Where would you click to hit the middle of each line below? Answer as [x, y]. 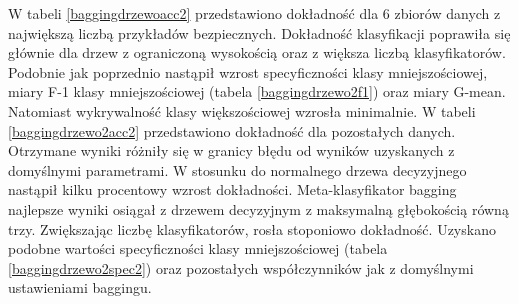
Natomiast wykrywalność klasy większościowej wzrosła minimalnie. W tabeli [242, 110]
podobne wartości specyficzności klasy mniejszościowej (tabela [198, 248]
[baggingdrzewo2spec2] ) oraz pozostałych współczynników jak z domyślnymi [241, 267]
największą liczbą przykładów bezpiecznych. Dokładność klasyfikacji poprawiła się [259, 32]
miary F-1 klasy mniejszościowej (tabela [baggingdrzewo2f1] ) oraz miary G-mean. [257, 91]
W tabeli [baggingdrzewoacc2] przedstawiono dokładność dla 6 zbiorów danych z [254, 13]
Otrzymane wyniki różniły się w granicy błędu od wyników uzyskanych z [231, 150]
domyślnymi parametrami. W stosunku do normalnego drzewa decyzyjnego [237, 169]
